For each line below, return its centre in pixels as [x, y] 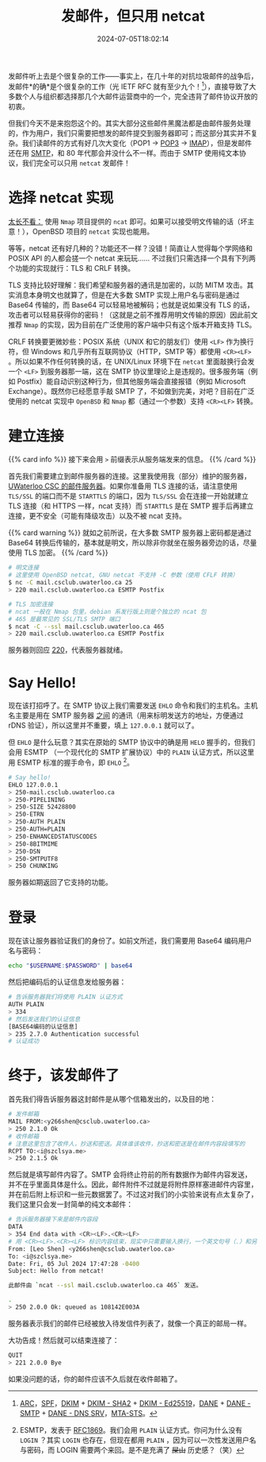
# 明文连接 [24, 568]
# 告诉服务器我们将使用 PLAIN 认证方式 [65, 997]
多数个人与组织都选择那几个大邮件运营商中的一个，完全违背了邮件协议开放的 [133, 96]
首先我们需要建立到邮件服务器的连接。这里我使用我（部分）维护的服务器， [129, 476]
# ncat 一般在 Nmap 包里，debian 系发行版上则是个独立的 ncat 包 [108, 611]
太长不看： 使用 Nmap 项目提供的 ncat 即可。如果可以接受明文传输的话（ [124, 221]
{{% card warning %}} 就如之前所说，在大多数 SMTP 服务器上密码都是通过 [130, 533]
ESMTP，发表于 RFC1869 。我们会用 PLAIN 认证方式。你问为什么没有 [131, 1429]
